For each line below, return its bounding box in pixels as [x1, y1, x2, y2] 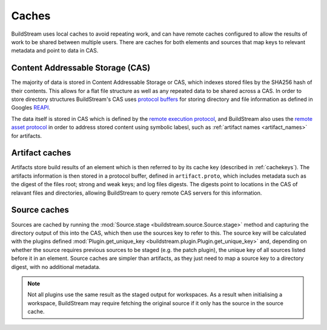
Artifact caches [11, 148, 71, 158]
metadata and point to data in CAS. [11, 47, 99, 54]
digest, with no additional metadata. [11, 263, 101, 270]
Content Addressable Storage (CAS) [11, 63, 151, 73]
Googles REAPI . [11, 104, 51, 111]
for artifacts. [11, 132, 42, 139]
